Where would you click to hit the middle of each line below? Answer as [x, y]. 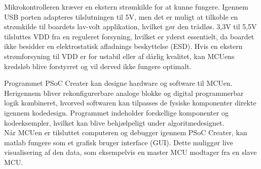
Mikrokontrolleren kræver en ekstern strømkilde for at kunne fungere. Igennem [126, 7]
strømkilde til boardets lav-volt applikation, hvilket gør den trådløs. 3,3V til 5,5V [130, 26]
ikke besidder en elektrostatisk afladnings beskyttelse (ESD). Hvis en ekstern [123, 46]
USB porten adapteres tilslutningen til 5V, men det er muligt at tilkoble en [121, 16]
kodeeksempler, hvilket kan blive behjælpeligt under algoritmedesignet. [114, 122]
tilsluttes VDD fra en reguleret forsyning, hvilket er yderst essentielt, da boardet [129, 36]
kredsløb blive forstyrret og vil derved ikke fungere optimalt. [98, 66]
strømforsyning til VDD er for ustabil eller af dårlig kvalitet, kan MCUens [119, 56]
